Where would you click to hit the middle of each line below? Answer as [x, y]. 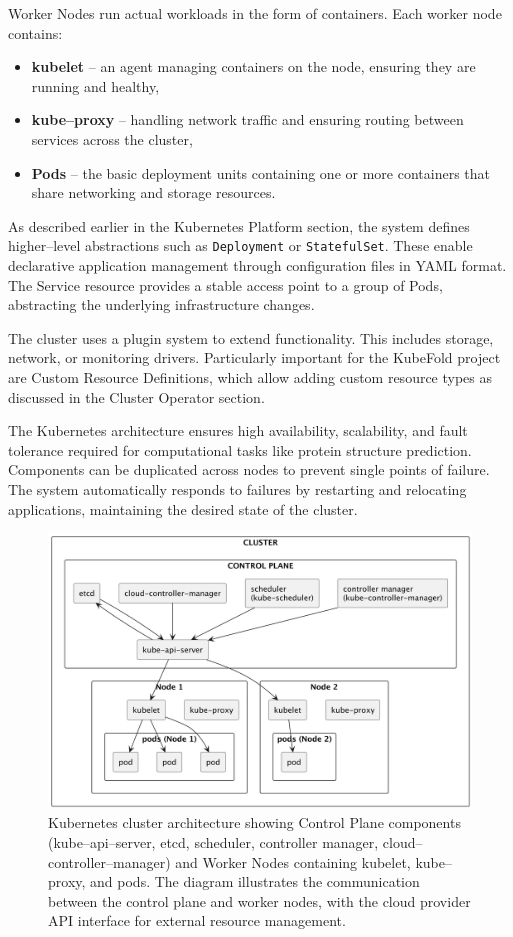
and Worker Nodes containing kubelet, [293, 861]
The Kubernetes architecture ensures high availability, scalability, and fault [238, 430]
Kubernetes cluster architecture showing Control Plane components [254, 822]
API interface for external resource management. [197, 920]
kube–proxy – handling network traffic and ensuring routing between [247, 119]
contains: [35, 32]
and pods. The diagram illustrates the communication [255, 881]
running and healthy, [95, 85]
